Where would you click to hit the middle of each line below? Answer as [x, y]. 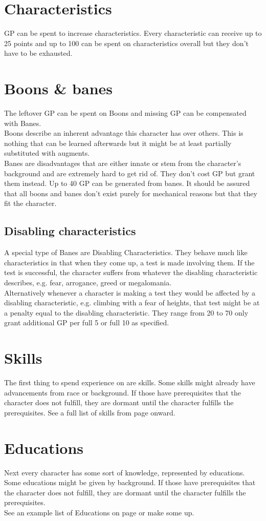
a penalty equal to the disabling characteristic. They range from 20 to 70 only [126, 312]
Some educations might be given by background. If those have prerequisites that [130, 482]
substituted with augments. [47, 153]
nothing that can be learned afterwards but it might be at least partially [118, 143]
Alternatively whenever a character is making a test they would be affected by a [130, 292]
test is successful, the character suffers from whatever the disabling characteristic [131, 272]
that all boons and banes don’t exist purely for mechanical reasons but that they [131, 193]
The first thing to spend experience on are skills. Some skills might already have [130, 382]
